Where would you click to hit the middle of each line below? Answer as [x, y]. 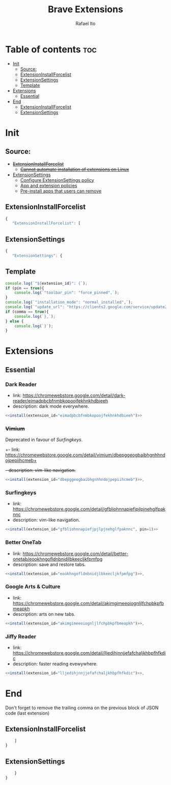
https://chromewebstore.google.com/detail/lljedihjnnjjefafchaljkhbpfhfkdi [89, 653]
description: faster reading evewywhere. [55, 664]
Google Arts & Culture [33, 587]
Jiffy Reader [21, 636]
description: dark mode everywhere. [51, 407]
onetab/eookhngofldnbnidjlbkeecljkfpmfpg [58, 559]
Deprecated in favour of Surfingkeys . [44, 440]
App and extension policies [49, 185]
